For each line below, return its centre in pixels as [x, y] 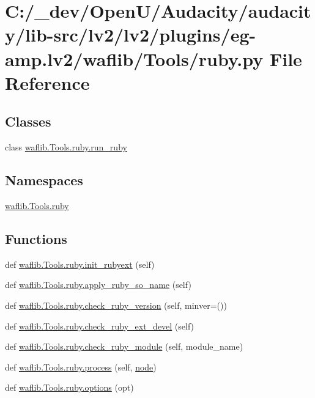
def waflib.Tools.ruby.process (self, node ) [81, 367]
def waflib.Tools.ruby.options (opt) [69, 387]
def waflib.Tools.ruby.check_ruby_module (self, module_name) [124, 346]
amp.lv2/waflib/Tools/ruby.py [134, 58]
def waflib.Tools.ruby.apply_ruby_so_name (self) [98, 285]
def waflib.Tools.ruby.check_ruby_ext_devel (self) [100, 326]
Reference [47, 82]
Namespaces [44, 180]
